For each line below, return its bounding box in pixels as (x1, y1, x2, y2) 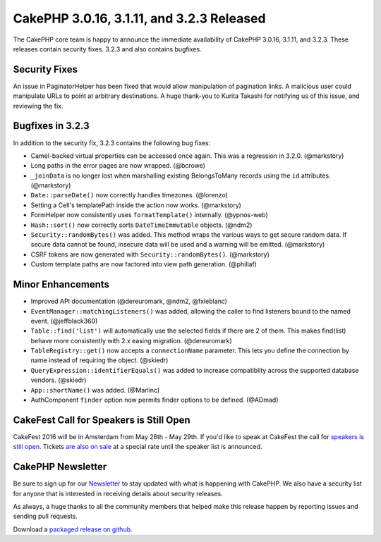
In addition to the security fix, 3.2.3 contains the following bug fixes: (13, 138, 211, 147)
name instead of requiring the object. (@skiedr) (30, 356, 169, 364)
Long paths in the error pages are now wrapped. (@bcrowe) (30, 161, 206, 170)
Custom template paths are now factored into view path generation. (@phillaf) (30, 260, 258, 269)
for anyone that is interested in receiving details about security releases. (13, 489, 223, 498)
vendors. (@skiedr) (30, 376, 87, 384)
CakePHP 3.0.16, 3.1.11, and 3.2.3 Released (13, 11, 266, 26)
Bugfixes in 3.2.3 (13, 120, 90, 132)
